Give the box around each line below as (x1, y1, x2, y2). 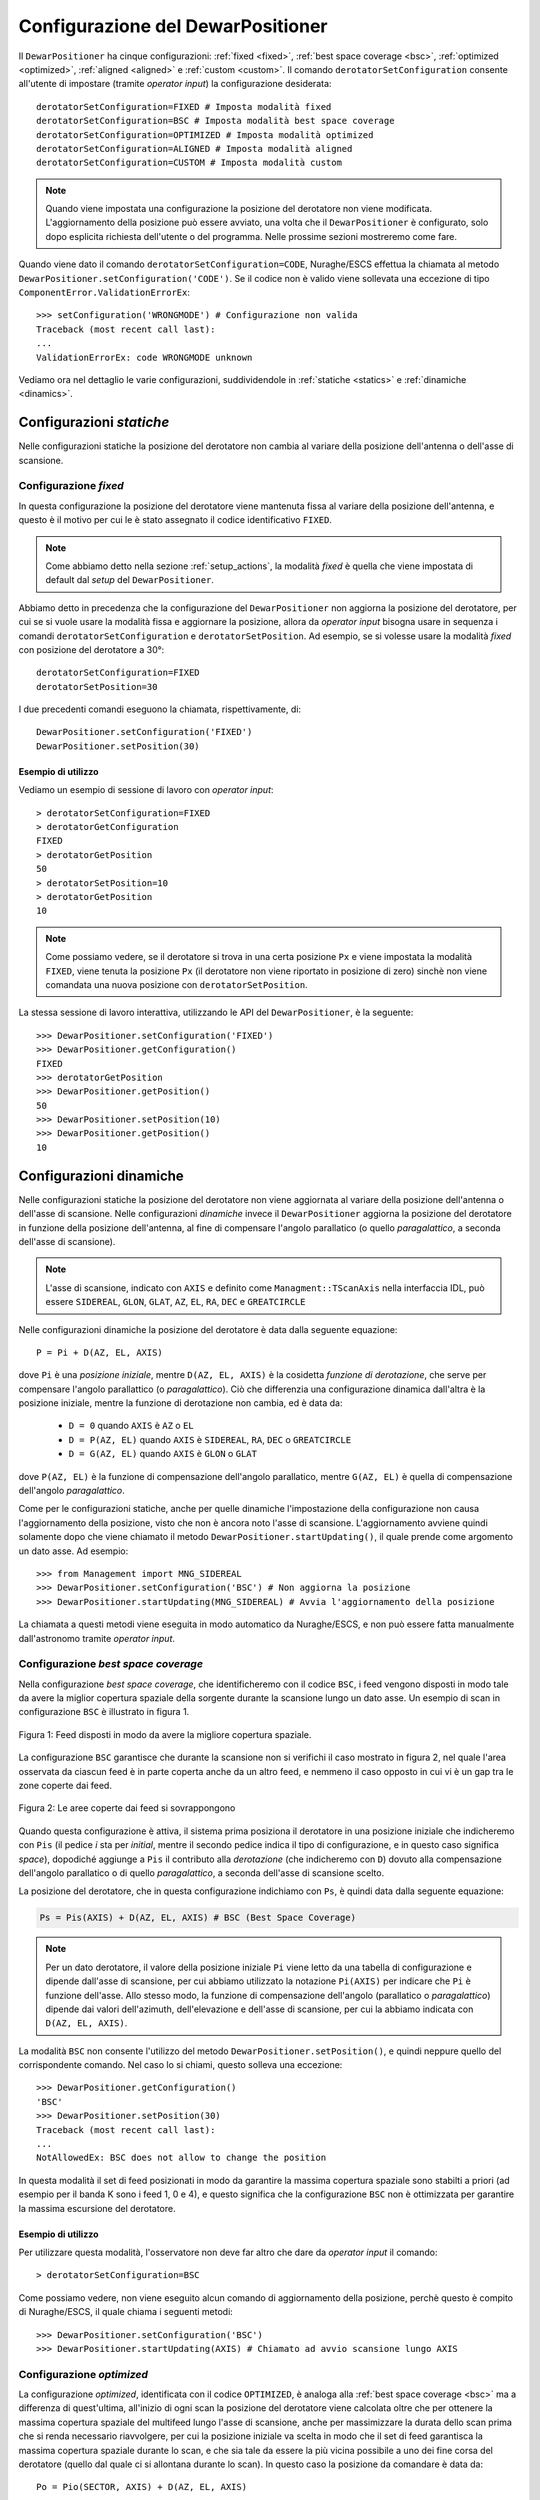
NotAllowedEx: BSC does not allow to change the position (36, 2152, 327, 2164)
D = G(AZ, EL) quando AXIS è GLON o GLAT (68, 1448, 257, 1460)
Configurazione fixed (18, 479, 124, 493)
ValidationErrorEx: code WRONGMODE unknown (36, 351, 253, 363)
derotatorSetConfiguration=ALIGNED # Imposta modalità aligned (36, 143, 353, 154)
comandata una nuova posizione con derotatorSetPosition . (45, 978, 309, 990)
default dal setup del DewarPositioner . (45, 574, 215, 586)
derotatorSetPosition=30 (36, 681, 158, 692)
